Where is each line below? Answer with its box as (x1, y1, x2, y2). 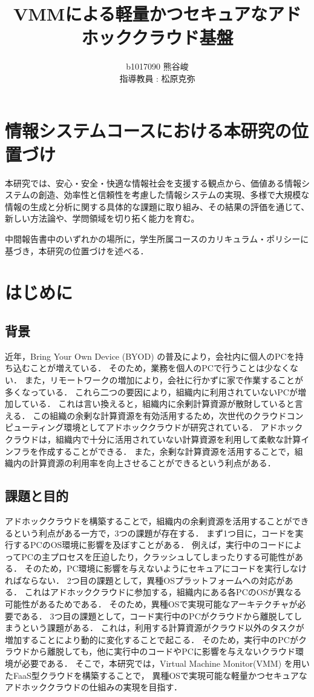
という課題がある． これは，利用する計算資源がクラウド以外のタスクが (21, 621, 304, 634)
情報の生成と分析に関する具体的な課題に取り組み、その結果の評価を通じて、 (5, 200, 310, 213)
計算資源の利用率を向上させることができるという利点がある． (30, 457, 276, 469)
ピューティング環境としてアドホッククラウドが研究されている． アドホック (5, 421, 303, 434)
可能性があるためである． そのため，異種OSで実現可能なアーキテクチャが (5, 598, 298, 610)
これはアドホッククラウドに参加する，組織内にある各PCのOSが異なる (24, 586, 302, 598)
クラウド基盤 (131, 25, 234, 50)
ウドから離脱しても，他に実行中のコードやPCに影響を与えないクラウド (13, 645, 295, 658)
